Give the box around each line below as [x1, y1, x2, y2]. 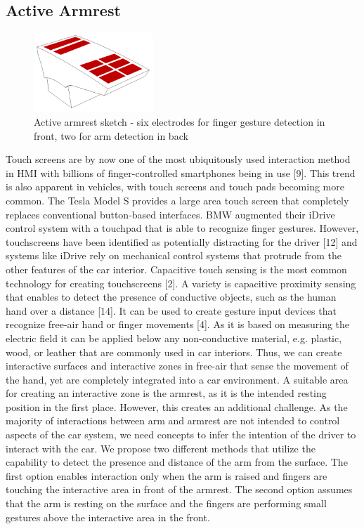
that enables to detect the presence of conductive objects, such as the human [6, 289, 337, 304]
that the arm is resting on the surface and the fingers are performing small [6, 496, 327, 511]
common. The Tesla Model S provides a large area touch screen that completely [6, 192, 349, 207]
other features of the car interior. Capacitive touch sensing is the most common [6, 261, 347, 276]
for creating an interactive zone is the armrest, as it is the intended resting [6, 386, 327, 400]
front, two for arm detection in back [34, 128, 188, 143]
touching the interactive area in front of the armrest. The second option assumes [6, 482, 353, 497]
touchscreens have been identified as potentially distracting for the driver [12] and [6, 234, 358, 249]
